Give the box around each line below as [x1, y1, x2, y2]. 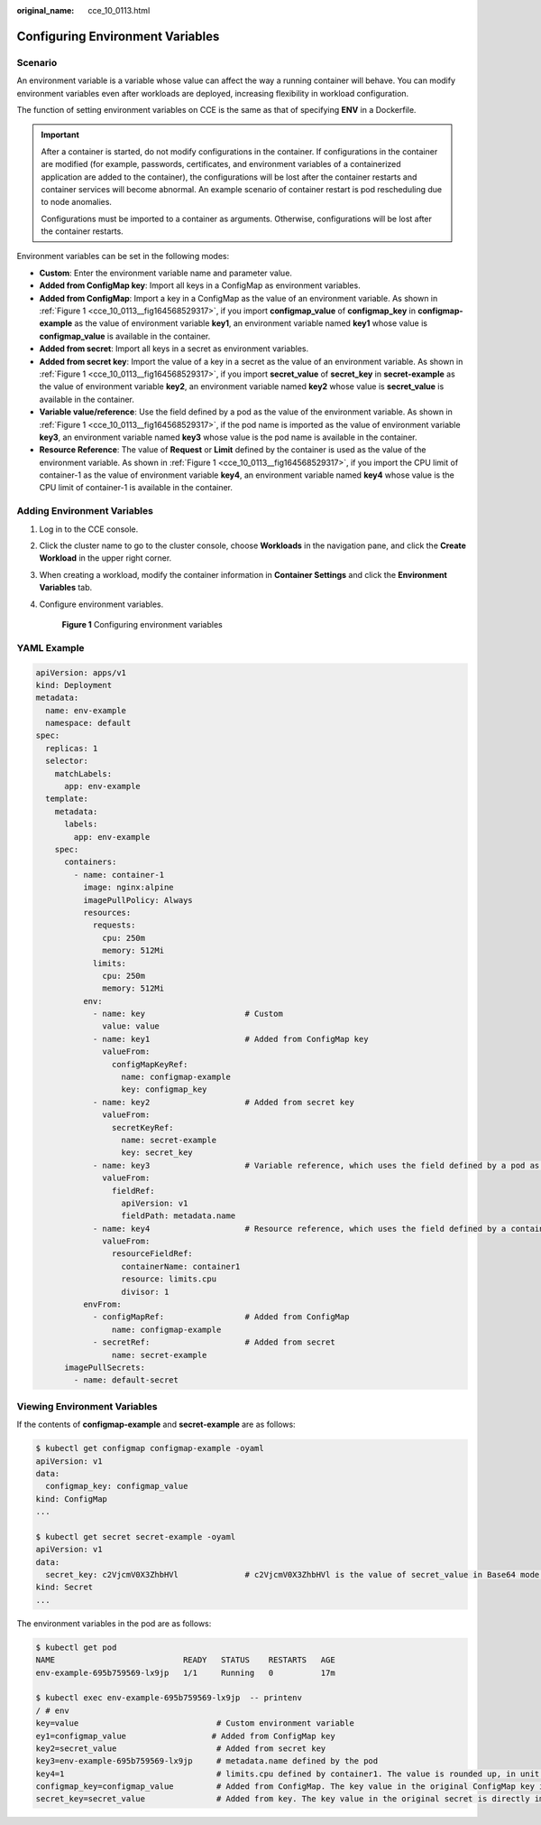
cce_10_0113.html [87, 5, 151, 15]
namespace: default [45, 718, 132, 729]
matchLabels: [54, 768, 113, 778]
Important [41, 129, 80, 140]
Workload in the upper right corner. [39, 553, 172, 563]
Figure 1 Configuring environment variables [61, 619, 223, 629]
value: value [102, 1021, 160, 1031]
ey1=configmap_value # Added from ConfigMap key [35, 1730, 335, 1741]
